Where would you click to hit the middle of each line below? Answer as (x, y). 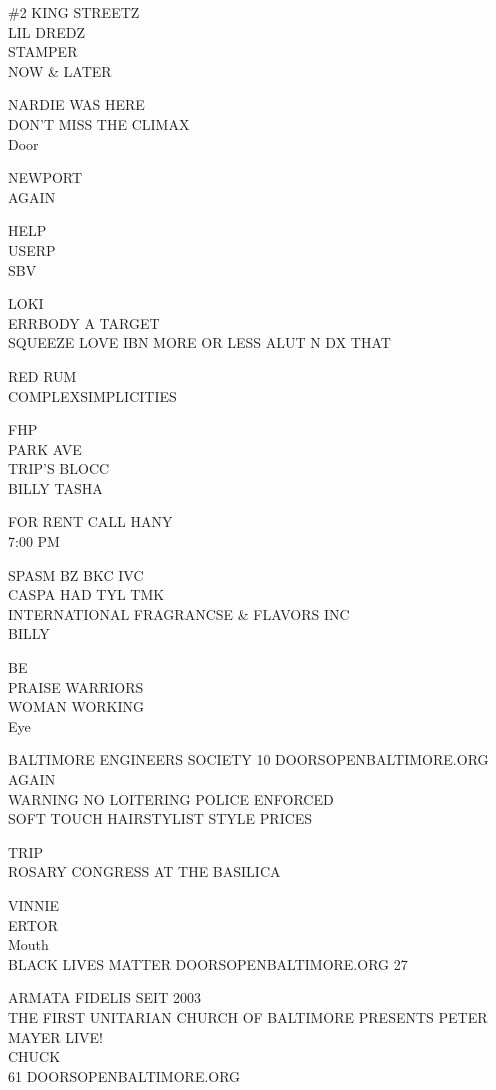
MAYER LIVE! (55, 1036)
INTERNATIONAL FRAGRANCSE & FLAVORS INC (179, 613)
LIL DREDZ (46, 31)
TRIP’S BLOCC (59, 468)
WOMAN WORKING (76, 706)
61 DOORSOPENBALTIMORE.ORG (124, 1075)
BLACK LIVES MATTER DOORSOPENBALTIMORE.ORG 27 (208, 963)
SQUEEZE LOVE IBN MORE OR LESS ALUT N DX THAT (199, 342)
